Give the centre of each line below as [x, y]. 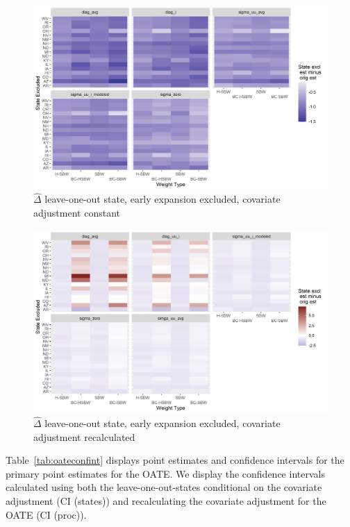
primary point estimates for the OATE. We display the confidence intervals [165, 473]
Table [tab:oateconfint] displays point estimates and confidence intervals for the [175, 460]
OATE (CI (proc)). [46, 514]
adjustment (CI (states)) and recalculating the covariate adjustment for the [166, 500]
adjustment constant [77, 212]
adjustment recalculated [84, 436]
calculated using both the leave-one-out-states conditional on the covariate [164, 487]
